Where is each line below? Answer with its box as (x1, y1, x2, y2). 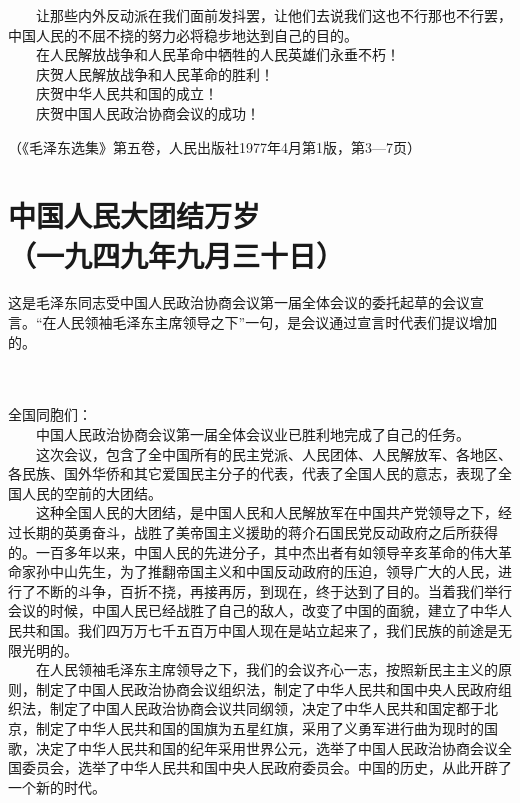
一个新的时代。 (8, 776, 106, 797)
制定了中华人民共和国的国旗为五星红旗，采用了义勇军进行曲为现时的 (35, 717, 484, 738)
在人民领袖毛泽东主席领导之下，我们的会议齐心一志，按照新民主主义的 (35, 659, 498, 680)
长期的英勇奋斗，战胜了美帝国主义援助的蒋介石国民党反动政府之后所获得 (21, 522, 498, 542)
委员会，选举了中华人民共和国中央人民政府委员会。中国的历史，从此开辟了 (21, 757, 512, 778)
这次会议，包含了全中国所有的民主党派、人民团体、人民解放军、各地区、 (35, 443, 512, 464)
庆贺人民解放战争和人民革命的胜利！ (35, 63, 274, 84)
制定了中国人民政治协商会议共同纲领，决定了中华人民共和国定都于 (49, 698, 484, 719)
